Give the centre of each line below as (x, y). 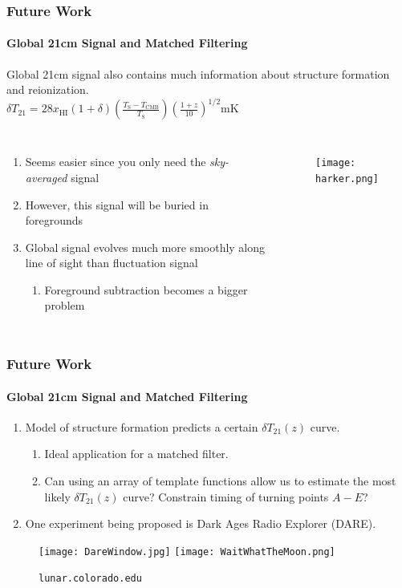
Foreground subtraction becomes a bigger (146, 289)
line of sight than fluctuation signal (112, 263)
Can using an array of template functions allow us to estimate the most (220, 480)
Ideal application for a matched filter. (136, 454)
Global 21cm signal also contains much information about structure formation (198, 73)
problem (65, 305)
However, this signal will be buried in (117, 204)
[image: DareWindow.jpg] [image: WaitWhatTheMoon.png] (187, 552)
